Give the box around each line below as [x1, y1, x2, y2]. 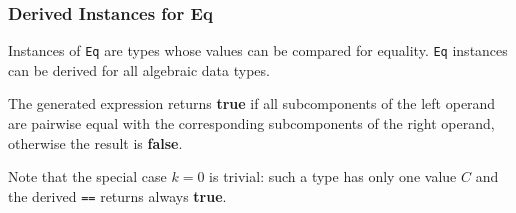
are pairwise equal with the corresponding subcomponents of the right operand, [8, 113, 495, 134]
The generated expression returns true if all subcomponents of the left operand [8, 93, 496, 114]
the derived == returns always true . [8, 185, 227, 206]
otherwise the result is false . [8, 132, 183, 153]
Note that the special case [8, 166, 167, 187]
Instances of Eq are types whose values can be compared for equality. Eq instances [8, 40, 508, 61]
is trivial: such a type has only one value [209, 166, 457, 187]
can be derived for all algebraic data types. [8, 59, 270, 80]
